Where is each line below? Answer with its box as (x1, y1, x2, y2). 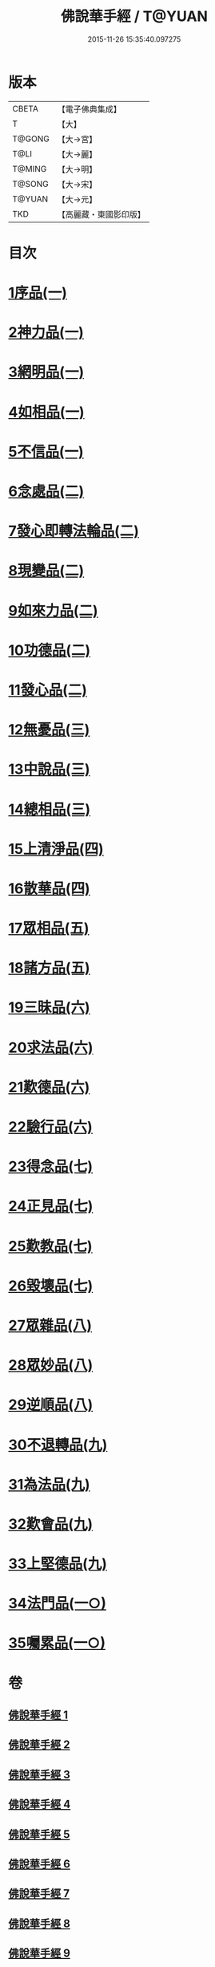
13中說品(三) (8, 760, 90, 778)
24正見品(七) (8, 1197, 94, 1216)
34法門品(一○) (8, 1595, 106, 1613)
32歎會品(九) (8, 1514, 94, 1533)
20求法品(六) (8, 1038, 94, 1056)
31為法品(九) (8, 1475, 90, 1494)
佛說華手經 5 (8, 1827, 70, 1841)
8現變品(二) (8, 562, 85, 580)
